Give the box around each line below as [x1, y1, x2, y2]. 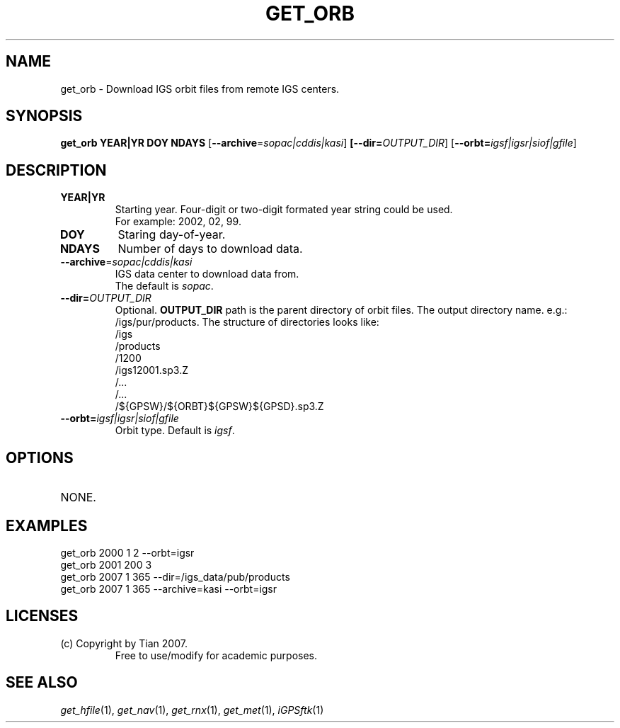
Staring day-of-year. [117, 227, 226, 242]
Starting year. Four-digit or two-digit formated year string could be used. [115, 203, 453, 216]
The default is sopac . [115, 280, 214, 292]
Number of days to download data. [117, 241, 303, 256]
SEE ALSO [6, 673, 78, 692]
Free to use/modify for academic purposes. [115, 649, 318, 661]
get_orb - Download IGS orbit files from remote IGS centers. [60, 82, 340, 95]
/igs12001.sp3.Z [115, 364, 188, 377]
